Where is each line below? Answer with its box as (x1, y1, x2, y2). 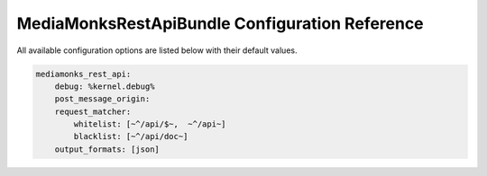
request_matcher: (54, 106, 132, 117)
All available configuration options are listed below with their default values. (16, 45, 298, 56)
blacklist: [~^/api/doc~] (73, 131, 188, 142)
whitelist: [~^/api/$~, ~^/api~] (73, 119, 226, 129)
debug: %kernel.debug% (54, 81, 155, 92)
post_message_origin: (54, 94, 151, 104)
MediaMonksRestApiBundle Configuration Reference (16, 13, 424, 33)
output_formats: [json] (54, 144, 160, 154)
